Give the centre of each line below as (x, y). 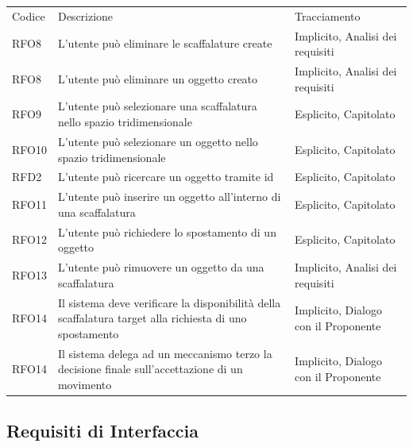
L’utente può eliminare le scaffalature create (165, 43)
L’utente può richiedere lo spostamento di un (167, 231)
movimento (85, 384)
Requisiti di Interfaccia (102, 431)
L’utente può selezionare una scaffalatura (157, 106)
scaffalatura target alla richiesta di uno (152, 318)
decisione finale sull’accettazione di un (150, 369)
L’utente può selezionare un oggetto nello (158, 141)
